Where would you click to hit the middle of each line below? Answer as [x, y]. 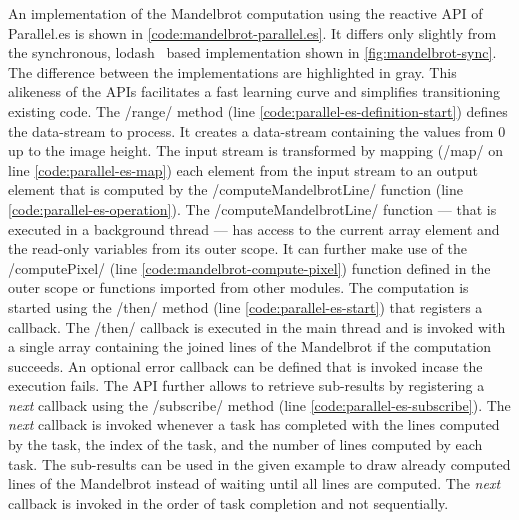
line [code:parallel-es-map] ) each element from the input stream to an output [243, 169]
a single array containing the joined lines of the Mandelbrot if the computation [249, 346]
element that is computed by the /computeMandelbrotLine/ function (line [235, 189]
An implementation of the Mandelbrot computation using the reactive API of [245, 13]
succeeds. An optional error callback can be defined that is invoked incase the [245, 365]
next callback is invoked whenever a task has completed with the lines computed [254, 424]
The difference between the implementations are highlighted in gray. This [232, 71]
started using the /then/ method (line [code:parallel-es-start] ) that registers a [245, 306]
